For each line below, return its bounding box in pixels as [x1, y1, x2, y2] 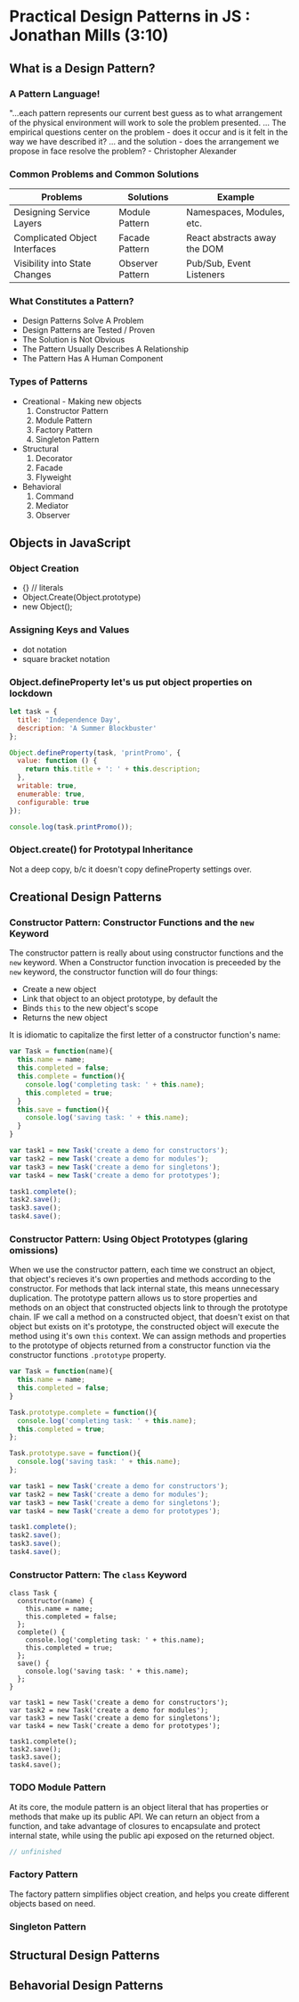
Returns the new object [21, 1013, 109, 1023]
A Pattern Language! [9, 87, 101, 100]
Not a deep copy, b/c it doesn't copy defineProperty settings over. [9, 864, 252, 874]
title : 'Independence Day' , [17, 716, 122, 724]
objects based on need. [9, 1898, 96, 1908]
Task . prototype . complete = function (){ [9, 1408, 158, 1417]
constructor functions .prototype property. [9, 1350, 166, 1361]
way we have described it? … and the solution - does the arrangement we [9, 136, 279, 146]
